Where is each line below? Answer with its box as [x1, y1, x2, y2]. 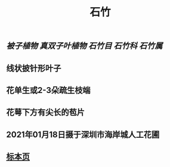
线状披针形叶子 [6, 63, 61, 73]
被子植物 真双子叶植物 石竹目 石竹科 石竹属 [6, 41, 163, 51]
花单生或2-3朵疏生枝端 [6, 85, 91, 95]
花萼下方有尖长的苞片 [6, 107, 85, 117]
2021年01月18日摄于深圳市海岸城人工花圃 [6, 129, 160, 140]
